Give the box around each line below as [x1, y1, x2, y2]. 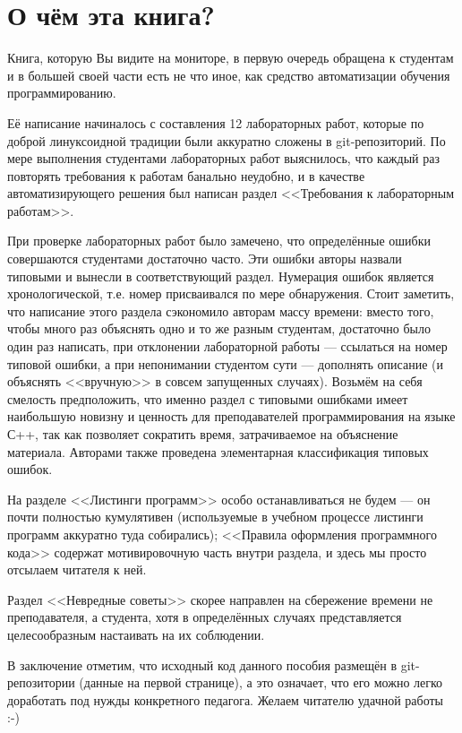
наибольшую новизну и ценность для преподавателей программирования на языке [7, 407, 456, 426]
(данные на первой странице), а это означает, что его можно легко [79, 673, 443, 692]
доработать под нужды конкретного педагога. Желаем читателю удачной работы [7, 690, 444, 709]
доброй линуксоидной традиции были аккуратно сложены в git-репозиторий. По [7, 131, 446, 150]
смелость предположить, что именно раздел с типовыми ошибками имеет [7, 389, 408, 408]
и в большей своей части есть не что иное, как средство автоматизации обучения [7, 65, 450, 84]
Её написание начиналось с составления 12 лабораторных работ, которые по [7, 113, 424, 132]
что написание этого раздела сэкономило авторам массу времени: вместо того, [7, 301, 434, 320]
